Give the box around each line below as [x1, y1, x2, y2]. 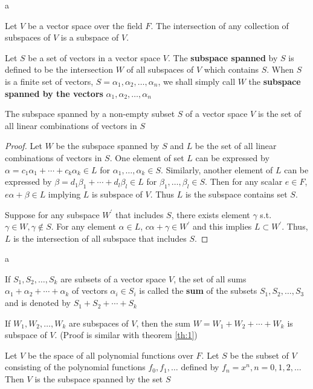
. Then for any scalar [205, 175, 283, 188]
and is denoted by [5, 296, 71, 309]
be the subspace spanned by [56, 139, 160, 152]
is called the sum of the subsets [139, 284, 257, 297]
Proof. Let [5, 139, 42, 152]
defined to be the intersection [5, 63, 114, 76]
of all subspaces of [126, 63, 194, 76]
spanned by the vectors [5, 87, 103, 99]
